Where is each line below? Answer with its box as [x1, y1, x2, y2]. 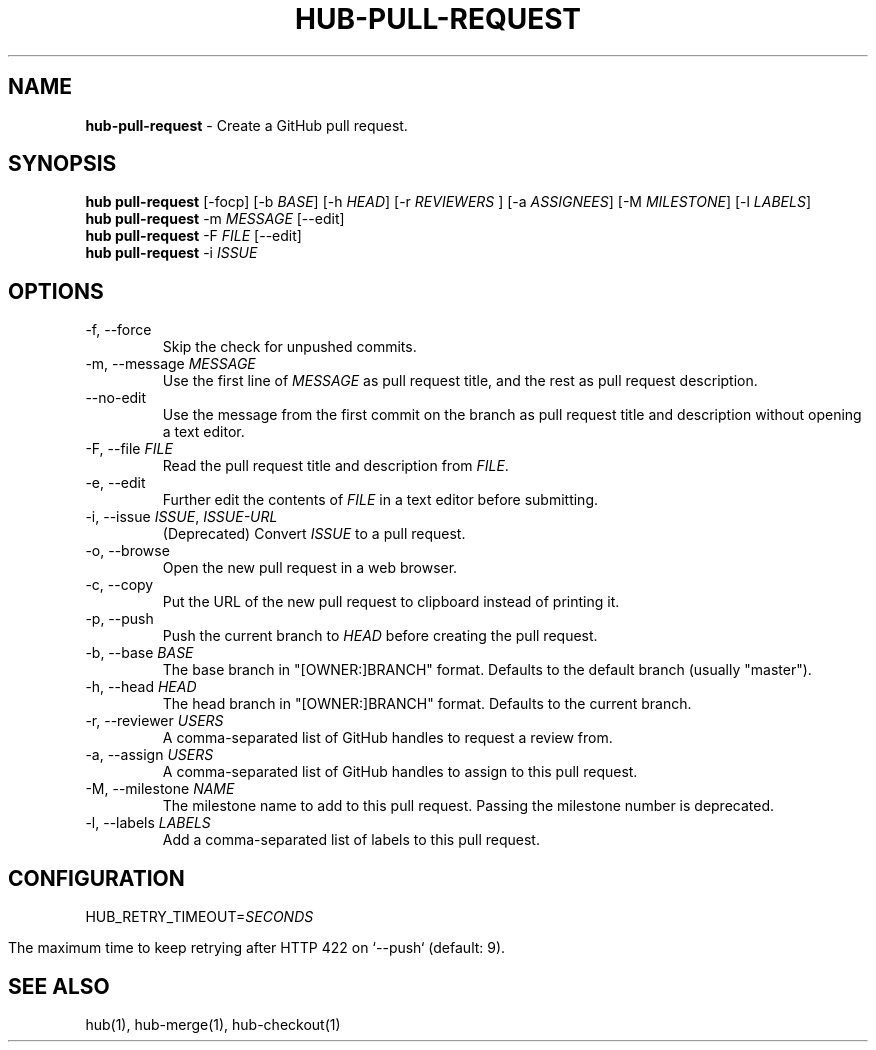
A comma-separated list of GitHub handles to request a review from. [162, 729, 613, 747]
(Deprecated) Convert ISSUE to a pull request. [162, 525, 466, 543]
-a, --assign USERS [85, 746, 214, 764]
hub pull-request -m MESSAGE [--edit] [85, 210, 345, 228]
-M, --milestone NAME [85, 780, 235, 798]
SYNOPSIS [8, 151, 117, 177]
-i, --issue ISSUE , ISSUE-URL [85, 508, 278, 526]
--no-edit [85, 389, 147, 407]
